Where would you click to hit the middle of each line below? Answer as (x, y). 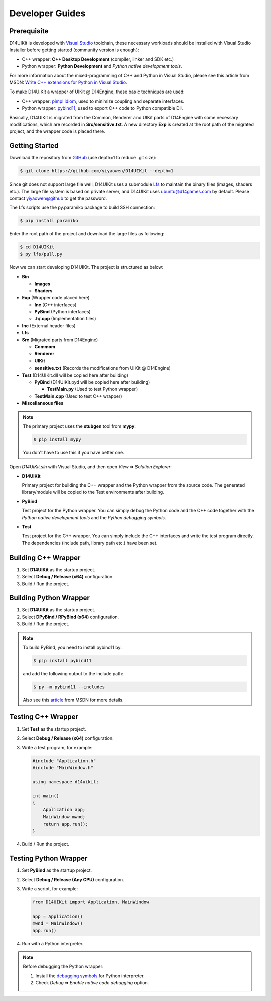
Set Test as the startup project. (54, 729)
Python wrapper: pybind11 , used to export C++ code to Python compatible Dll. (102, 108)
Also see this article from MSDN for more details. (73, 700)
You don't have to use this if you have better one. (74, 452)
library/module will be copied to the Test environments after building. (93, 492)
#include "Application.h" (64, 761)
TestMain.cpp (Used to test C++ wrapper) (78, 396)
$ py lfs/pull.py (41, 254)
